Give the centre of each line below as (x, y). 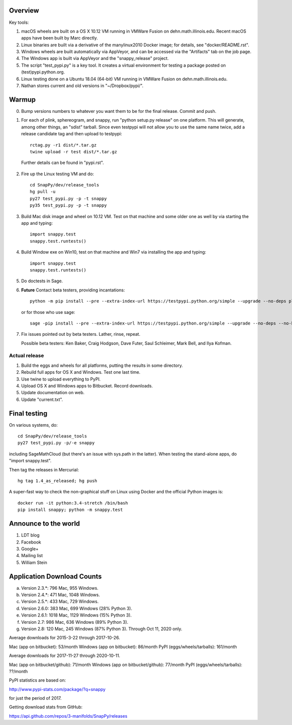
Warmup (22, 100)
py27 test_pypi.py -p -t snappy (68, 199)
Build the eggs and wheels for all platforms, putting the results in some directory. (102, 365)
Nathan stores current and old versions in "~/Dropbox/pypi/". (82, 86)
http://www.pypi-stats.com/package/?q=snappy (57, 689)
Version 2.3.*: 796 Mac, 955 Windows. (60, 588)
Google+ (30, 549)
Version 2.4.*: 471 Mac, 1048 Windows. (61, 595)
